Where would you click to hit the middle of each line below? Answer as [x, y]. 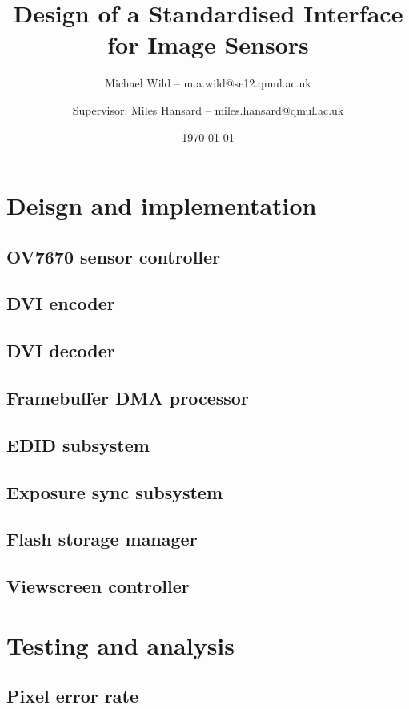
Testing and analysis [120, 645]
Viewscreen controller [98, 586]
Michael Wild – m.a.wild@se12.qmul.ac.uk [208, 83]
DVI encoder [61, 303]
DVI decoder [61, 350]
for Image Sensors [208, 44]
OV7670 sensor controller [114, 256]
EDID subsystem [78, 444]
